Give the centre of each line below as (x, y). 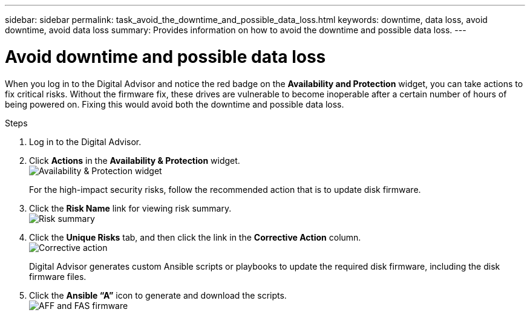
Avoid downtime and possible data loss (165, 57)
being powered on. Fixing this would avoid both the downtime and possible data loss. (175, 104)
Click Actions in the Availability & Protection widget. (135, 160)
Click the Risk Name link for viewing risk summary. (130, 208)
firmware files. (58, 276)
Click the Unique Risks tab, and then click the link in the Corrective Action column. (195, 237)
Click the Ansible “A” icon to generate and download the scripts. (158, 295)
